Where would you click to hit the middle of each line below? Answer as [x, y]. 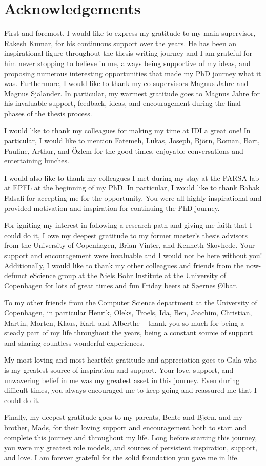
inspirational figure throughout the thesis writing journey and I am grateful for [128, 53]
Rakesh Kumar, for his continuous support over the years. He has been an [120, 43]
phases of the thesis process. [48, 113]
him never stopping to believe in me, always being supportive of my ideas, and [127, 63]
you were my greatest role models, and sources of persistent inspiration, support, [131, 447]
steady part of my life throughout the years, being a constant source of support [129, 333]
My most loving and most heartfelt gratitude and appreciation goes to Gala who [130, 360]
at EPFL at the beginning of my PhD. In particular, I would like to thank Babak [132, 188]
